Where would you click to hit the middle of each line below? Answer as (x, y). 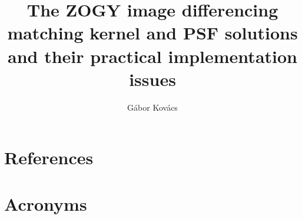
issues (152, 79)
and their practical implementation (152, 56)
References (49, 157)
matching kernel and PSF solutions (152, 33)
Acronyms (46, 203)
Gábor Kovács (152, 107)
